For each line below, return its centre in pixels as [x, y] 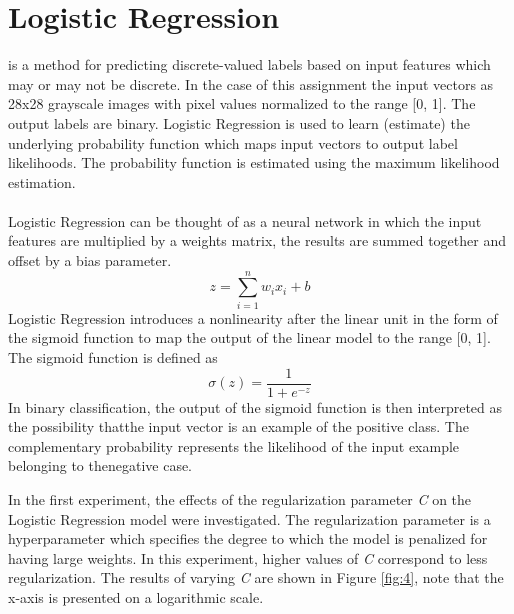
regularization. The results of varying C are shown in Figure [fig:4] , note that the [256, 577]
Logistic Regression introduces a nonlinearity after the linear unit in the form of [253, 317]
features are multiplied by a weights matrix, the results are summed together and [257, 240]
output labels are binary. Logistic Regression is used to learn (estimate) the [239, 122]
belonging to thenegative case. [100, 465]
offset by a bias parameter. [90, 260]
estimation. [42, 181]
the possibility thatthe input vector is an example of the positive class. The [238, 426]
